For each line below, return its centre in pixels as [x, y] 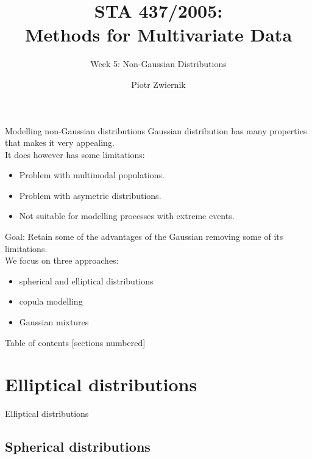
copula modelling [51, 301]
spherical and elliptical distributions [86, 280]
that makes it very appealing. [60, 143]
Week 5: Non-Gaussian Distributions [158, 64]
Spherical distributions [78, 446]
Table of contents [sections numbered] [75, 342]
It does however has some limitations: [75, 154]
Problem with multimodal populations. [92, 175]
